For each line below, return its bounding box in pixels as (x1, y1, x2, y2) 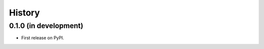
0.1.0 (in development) (9, 21, 84, 30)
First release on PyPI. (21, 35, 65, 41)
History (9, 7, 40, 18)
